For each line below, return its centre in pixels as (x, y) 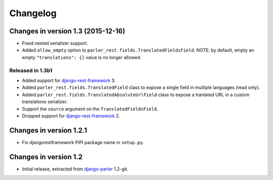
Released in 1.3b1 (31, 70)
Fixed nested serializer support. (55, 43)
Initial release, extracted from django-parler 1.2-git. (75, 169)
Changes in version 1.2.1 (48, 130)
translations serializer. (45, 102)
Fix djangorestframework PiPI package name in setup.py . (83, 142)
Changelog (33, 13)
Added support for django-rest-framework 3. (69, 80)
